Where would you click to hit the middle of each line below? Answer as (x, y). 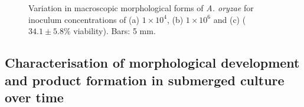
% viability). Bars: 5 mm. (109, 31)
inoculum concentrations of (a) (84, 19)
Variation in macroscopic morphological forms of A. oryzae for (141, 8)
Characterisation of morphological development (152, 63)
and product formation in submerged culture (145, 80)
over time (34, 97)
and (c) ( (230, 19)
